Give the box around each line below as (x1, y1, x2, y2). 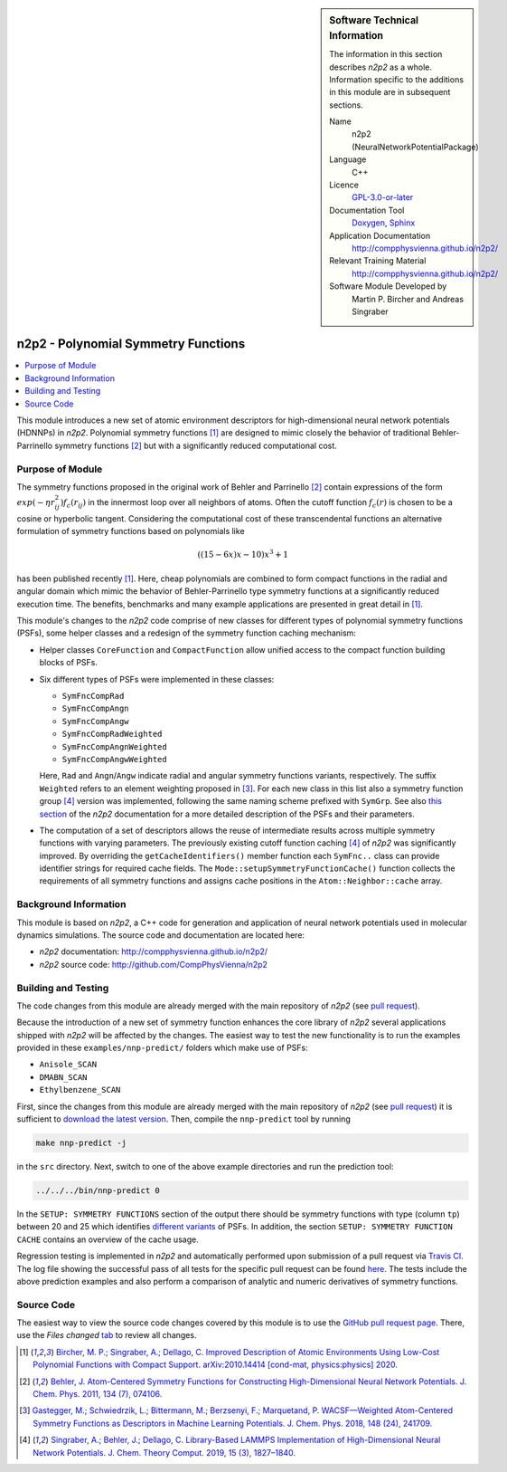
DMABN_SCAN (39, 1072, 88, 1082)
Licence (329, 179, 359, 190)
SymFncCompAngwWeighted (61, 754, 167, 764)
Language (329, 154, 367, 165)
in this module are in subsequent (329, 87, 451, 98)
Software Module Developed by (329, 281, 447, 292)
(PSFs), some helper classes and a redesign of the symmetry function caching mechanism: (16, 627, 357, 638)
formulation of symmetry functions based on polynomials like (16, 526, 245, 537)
